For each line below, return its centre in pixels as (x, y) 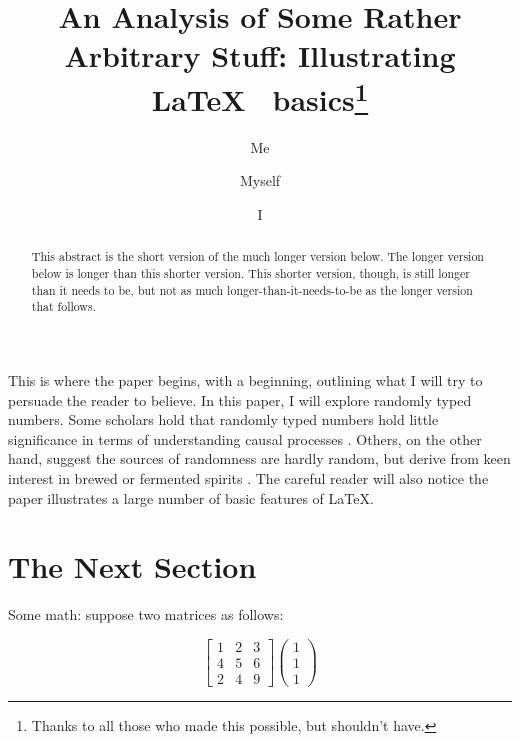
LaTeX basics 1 (260, 96)
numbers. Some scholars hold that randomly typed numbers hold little (223, 419)
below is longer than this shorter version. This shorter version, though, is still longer (250, 273)
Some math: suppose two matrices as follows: (146, 614)
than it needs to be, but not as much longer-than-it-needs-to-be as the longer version (252, 289)
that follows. (63, 306)
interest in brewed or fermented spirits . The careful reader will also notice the (248, 478)
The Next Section (132, 566)
